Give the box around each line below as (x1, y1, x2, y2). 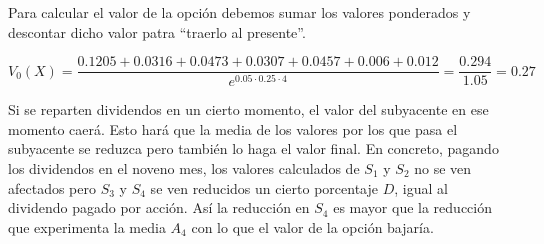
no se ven (414, 157, 472, 178)
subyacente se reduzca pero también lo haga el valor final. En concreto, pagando (8, 138, 499, 159)
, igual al (394, 177, 448, 198)
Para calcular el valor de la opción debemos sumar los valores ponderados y (8, 2, 471, 22)
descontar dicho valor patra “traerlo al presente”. (8, 21, 306, 42)
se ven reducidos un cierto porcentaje (150, 177, 378, 198)
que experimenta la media (8, 216, 166, 237)
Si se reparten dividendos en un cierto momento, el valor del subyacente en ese (8, 99, 489, 120)
